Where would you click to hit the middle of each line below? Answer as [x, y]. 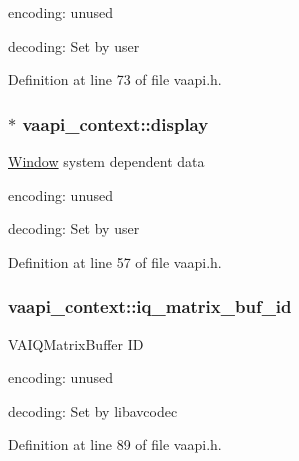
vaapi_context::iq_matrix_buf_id [150, 306]
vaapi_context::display [115, 123]
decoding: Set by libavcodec [93, 410]
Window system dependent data [106, 161]
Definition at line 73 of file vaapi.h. [115, 79]
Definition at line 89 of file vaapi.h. [115, 444]
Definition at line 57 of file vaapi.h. [115, 261]
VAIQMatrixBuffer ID [76, 343]
